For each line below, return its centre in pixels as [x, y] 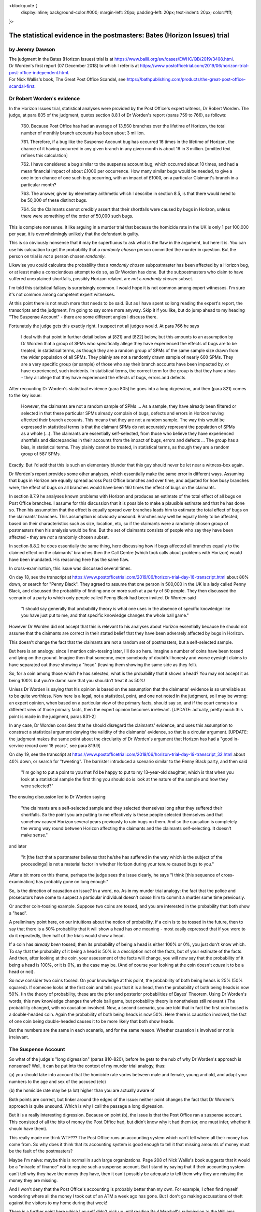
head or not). [22, 972]
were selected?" [37, 786]
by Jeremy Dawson [32, 49]
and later [18, 846]
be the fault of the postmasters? [41, 1151]
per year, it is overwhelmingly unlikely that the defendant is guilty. [74, 234]
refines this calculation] [44, 155]
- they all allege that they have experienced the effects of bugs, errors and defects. [104, 378]
